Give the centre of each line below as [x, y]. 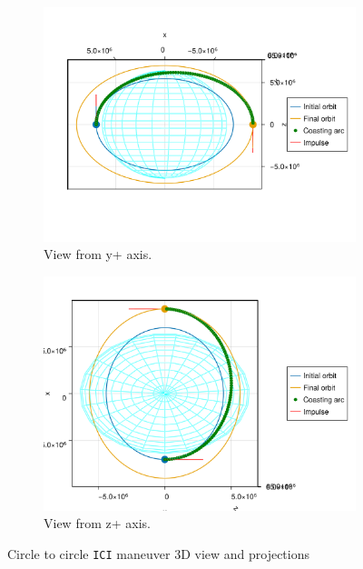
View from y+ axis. [98, 254]
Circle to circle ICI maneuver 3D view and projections [159, 553]
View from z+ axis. [97, 523]
